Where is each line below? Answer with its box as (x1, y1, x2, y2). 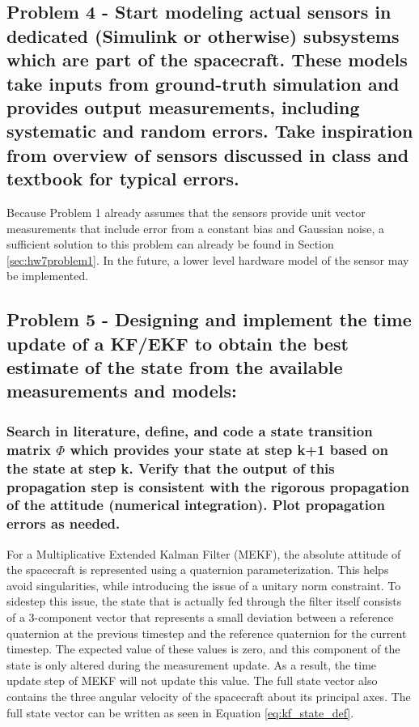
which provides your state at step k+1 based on (70, 439, 388, 459)
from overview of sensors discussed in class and (6, 142, 409, 167)
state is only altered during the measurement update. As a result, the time (6, 656, 377, 673)
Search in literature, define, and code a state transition (6, 420, 373, 440)
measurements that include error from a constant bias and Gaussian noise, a (6, 219, 385, 236)
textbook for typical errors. (6, 166, 239, 191)
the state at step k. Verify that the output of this (6, 457, 335, 478)
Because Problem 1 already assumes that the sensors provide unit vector (6, 203, 366, 220)
